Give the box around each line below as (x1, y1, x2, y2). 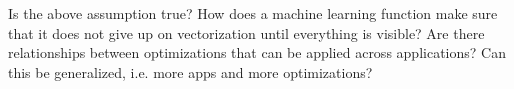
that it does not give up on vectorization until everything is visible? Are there (8, 22, 485, 43)
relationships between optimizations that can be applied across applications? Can (8, 42, 506, 63)
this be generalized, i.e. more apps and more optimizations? (8, 61, 373, 82)
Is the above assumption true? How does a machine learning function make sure (8, 3, 498, 23)
